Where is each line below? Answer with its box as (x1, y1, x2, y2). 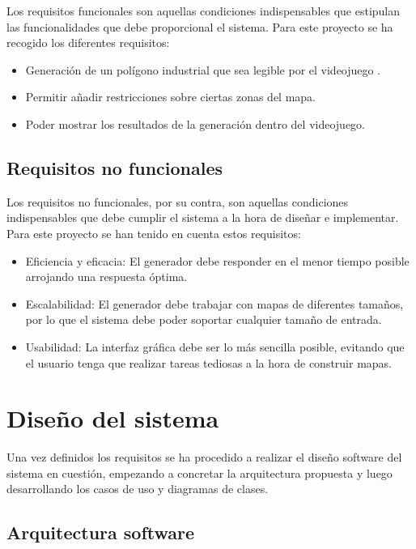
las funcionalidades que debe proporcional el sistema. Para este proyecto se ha (6, 18, 393, 35)
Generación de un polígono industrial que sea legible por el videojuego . (25, 61, 381, 78)
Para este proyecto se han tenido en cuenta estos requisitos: (6, 224, 301, 241)
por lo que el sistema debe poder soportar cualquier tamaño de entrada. (25, 311, 382, 328)
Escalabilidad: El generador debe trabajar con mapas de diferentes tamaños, (25, 295, 404, 312)
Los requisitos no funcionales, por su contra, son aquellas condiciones (6, 193, 349, 210)
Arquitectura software (6, 520, 195, 545)
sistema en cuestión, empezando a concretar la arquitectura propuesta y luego (6, 464, 393, 481)
